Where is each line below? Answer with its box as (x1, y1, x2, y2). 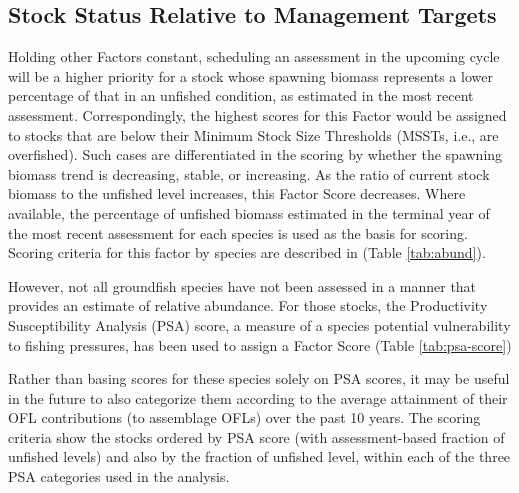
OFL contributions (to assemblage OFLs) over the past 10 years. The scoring (8, 407, 481, 428)
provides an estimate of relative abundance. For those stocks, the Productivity (8, 295, 488, 316)
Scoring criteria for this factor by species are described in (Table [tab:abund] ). (8, 242, 486, 263)
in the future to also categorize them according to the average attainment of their (8, 387, 508, 408)
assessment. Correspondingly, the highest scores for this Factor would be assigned (8, 104, 507, 125)
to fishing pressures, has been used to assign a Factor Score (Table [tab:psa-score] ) (8, 334, 512, 355)
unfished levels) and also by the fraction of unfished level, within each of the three (8, 446, 511, 467)
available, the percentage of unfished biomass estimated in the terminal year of (8, 202, 490, 223)
